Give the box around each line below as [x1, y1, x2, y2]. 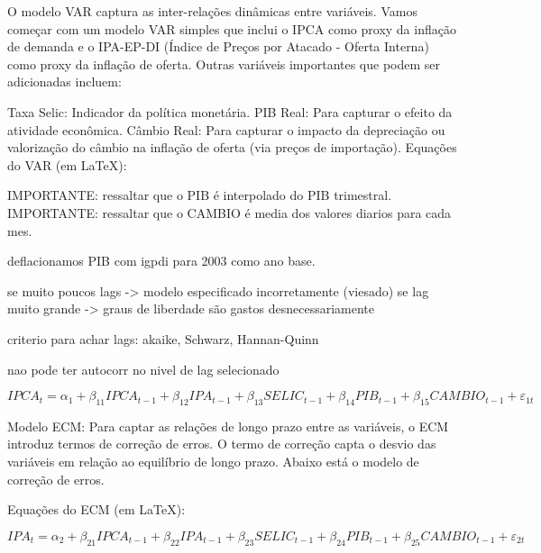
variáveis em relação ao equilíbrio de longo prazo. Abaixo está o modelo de [7, 452, 419, 471]
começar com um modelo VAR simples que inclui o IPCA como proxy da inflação [7, 19, 456, 38]
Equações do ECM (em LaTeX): [7, 500, 186, 519]
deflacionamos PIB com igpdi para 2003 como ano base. [7, 251, 316, 270]
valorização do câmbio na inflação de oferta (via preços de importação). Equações [7, 138, 457, 157]
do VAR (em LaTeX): [7, 155, 127, 174]
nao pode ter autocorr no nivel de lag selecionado [7, 359, 280, 378]
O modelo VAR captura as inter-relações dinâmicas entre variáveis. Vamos [7, 2, 417, 20]
